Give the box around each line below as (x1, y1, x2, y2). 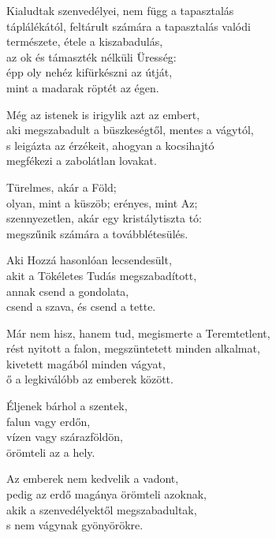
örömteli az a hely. (6, 443, 95, 460)
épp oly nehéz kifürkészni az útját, (6, 64, 173, 80)
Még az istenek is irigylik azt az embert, (6, 106, 200, 122)
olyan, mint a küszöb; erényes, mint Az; (6, 194, 198, 211)
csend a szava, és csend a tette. (6, 298, 156, 315)
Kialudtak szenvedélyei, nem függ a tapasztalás (6, 2, 234, 18)
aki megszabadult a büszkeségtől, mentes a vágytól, (6, 121, 254, 138)
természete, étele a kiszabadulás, (6, 33, 163, 50)
